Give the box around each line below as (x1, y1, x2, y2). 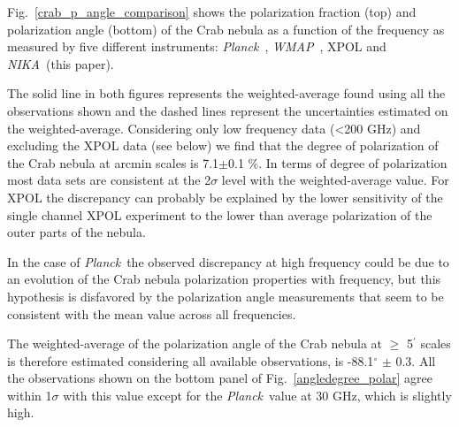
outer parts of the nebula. (7, 223, 146, 241)
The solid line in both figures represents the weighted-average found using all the (7, 84, 446, 103)
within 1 (7, 385, 52, 404)
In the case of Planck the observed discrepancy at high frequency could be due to (7, 252, 449, 271)
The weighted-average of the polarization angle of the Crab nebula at (7, 334, 383, 353)
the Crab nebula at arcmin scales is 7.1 (7, 153, 219, 172)
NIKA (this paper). (7, 54, 114, 72)
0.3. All (395, 351, 436, 370)
